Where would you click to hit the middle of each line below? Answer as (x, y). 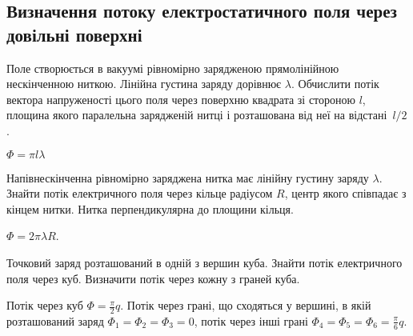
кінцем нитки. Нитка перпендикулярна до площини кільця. (150, 208)
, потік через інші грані (251, 320)
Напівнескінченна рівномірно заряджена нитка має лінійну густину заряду (188, 177)
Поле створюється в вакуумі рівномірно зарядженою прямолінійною (173, 68)
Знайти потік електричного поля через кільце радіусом (140, 193)
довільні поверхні (74, 34)
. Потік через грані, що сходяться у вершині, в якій (246, 305)
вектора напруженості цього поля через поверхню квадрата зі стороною (181, 99)
